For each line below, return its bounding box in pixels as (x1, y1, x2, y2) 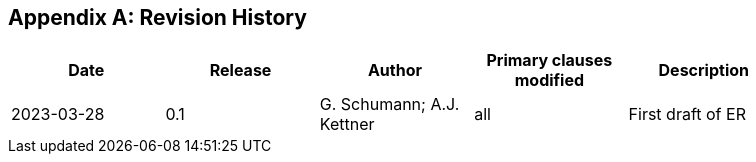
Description (658, 60, 749, 81)
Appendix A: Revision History (8, 5, 307, 30)
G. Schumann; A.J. (319, 94, 460, 115)
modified (514, 70, 585, 91)
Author (367, 60, 423, 81)
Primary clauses (486, 50, 613, 71)
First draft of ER (628, 104, 746, 125)
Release (209, 60, 272, 81)
